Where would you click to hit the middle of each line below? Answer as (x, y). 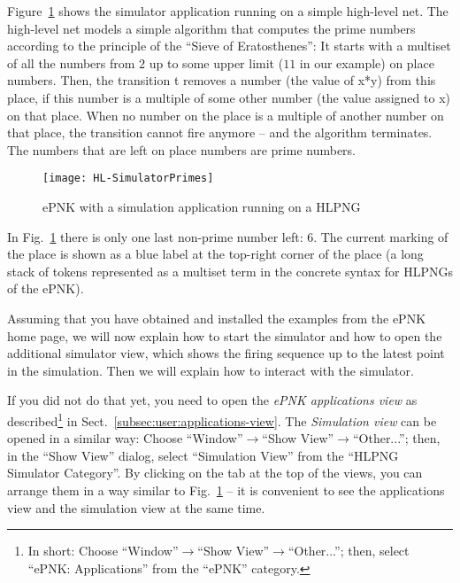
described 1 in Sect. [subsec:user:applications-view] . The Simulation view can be (222, 419)
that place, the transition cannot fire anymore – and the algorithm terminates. (220, 132)
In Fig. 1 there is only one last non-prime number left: (155, 236)
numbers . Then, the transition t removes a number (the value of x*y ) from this (222, 80)
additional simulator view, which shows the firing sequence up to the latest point (226, 353)
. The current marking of (381, 236)
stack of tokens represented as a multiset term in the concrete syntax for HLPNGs (230, 271)
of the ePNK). (46, 288)
